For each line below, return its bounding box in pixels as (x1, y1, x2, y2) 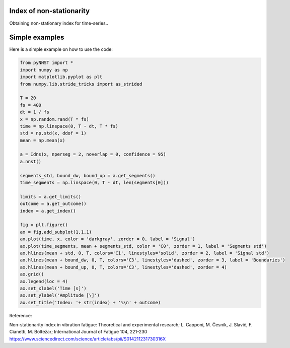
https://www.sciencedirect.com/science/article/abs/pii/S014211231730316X (9, 335, 166, 342)
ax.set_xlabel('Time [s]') (20, 285, 87, 291)
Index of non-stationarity (9, 7, 90, 15)
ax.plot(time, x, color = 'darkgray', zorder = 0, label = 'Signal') (20, 236, 195, 242)
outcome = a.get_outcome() (20, 201, 87, 206)
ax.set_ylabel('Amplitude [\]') (20, 293, 100, 298)
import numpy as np (20, 67, 68, 73)
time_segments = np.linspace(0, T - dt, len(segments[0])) (20, 180, 169, 186)
